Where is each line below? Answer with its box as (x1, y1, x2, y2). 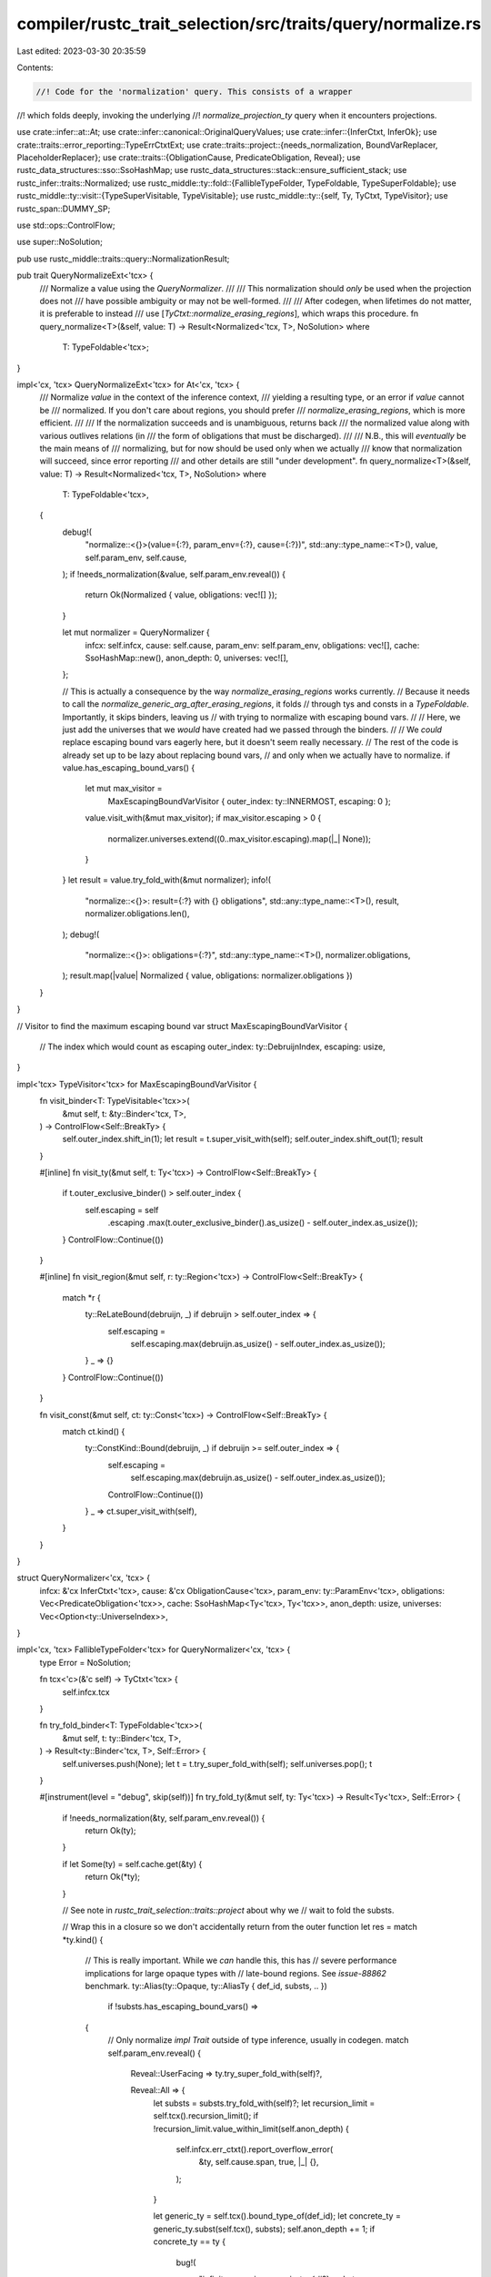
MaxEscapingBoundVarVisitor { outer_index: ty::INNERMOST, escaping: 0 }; (107, 795, 391, 806)
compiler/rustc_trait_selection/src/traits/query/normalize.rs (16, 14, 482, 34)
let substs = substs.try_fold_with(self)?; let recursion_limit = (153, 2098, 376, 2109)
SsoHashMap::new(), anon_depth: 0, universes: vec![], (85, 652, 289, 663)
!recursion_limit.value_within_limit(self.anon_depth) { (153, 2123, 350, 2134)
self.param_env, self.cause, (85, 552, 187, 563)
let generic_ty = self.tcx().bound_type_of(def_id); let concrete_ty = (153, 2211, 402, 2221)
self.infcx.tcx (62, 1686, 110, 1698)
